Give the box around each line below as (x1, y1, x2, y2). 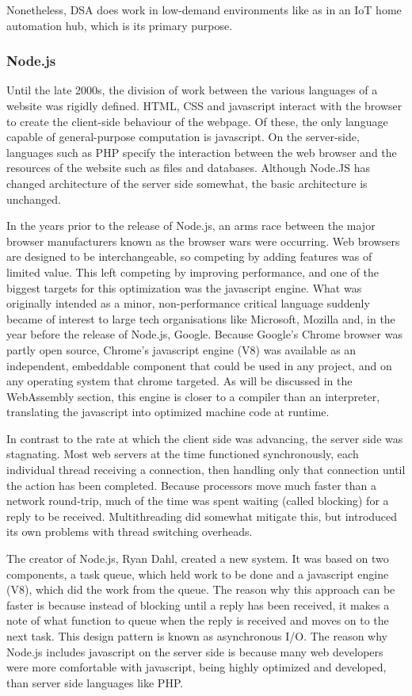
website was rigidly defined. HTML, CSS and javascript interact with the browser (6, 98, 402, 113)
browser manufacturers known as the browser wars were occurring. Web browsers (6, 232, 400, 249)
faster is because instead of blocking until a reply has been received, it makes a (6, 596, 390, 613)
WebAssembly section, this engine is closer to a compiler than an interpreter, (6, 388, 380, 404)
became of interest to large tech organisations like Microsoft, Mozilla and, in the (6, 310, 395, 327)
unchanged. (6, 190, 61, 207)
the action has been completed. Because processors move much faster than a (6, 476, 376, 493)
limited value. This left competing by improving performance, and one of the (6, 263, 379, 280)
